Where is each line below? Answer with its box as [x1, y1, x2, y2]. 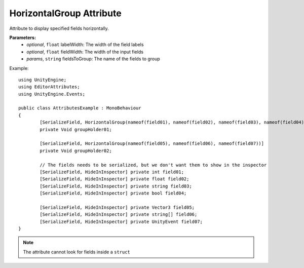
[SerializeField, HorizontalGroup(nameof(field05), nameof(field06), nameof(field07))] [40, 141, 264, 146]
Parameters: [9, 34, 36, 41]
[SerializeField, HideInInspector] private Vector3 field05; [40, 204, 195, 210]
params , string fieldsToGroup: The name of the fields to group [26, 56, 161, 62]
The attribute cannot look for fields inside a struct [23, 249, 130, 255]
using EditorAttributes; [18, 84, 80, 90]
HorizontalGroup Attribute [9, 8, 122, 19]
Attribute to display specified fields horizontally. [9, 25, 109, 31]
